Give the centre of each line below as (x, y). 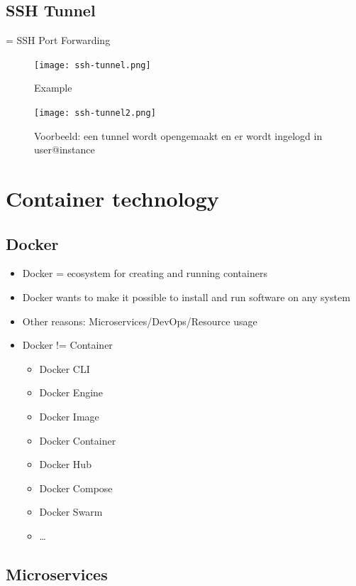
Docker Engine (71, 392)
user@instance (65, 150)
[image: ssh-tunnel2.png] (95, 113)
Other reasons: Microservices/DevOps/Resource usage (140, 321)
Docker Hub (65, 464)
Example (53, 88)
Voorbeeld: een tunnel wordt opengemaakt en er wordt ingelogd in (178, 135)
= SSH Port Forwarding (58, 40)
